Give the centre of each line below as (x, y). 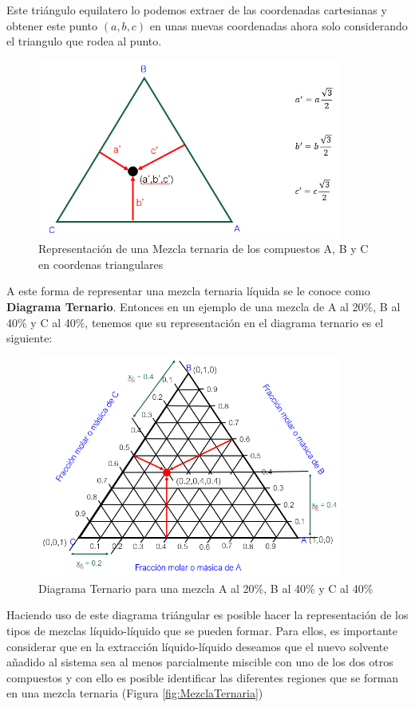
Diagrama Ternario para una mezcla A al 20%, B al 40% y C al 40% (206, 588)
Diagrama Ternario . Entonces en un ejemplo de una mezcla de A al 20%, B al (204, 307)
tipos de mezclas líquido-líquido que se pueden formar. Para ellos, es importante (202, 631)
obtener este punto (52, 25)
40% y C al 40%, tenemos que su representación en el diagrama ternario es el (195, 322)
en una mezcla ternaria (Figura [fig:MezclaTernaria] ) (135, 693)
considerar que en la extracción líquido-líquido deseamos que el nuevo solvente (198, 646)
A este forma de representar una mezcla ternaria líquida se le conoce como (188, 291)
